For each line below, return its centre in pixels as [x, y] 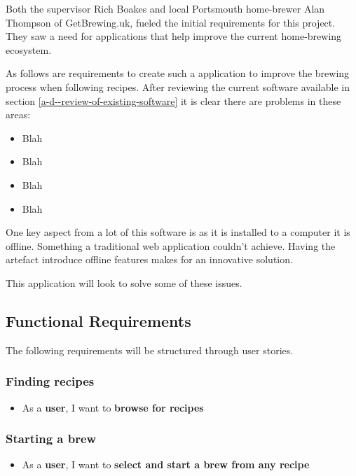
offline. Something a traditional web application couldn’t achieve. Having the [171, 245]
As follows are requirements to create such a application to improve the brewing [178, 73]
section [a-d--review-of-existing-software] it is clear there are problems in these [173, 100]
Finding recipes [50, 381]
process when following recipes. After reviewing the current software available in [178, 86]
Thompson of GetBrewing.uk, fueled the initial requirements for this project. [171, 22]
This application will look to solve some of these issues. [124, 282]
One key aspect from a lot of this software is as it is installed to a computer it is [178, 232]
